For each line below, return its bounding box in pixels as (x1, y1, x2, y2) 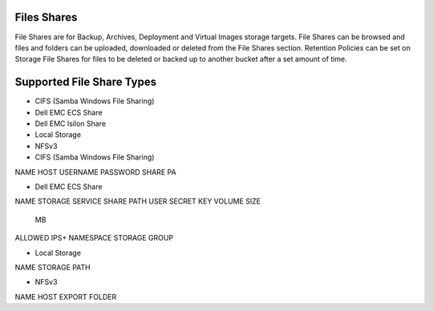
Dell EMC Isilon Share (34, 119, 107, 128)
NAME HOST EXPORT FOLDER (14, 292, 117, 301)
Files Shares (14, 10, 78, 24)
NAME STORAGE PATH (14, 262, 91, 272)
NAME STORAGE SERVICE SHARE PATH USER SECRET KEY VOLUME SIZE (14, 196, 261, 206)
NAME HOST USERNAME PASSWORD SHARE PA (14, 167, 176, 176)
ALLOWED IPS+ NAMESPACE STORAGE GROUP (14, 233, 174, 243)
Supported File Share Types (14, 75, 156, 89)
